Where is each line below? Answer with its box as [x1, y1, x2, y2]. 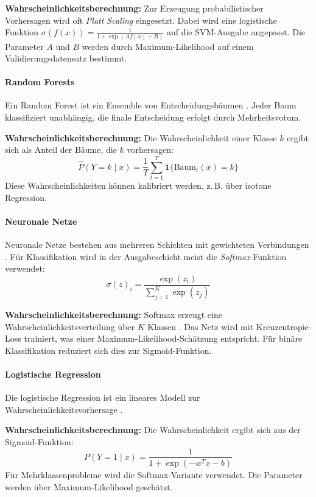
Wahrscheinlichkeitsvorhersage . [5, 403, 123, 415]
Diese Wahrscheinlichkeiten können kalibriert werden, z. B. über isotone [5, 178, 272, 191]
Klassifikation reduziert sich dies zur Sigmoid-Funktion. [5, 344, 212, 356]
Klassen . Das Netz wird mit [147, 320, 254, 333]
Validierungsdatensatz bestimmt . [5, 52, 127, 65]
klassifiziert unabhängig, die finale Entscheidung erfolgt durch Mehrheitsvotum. [5, 111, 301, 124]
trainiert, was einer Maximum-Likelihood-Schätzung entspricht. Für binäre [24, 332, 303, 345]
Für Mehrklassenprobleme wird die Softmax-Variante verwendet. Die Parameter [5, 468, 303, 481]
